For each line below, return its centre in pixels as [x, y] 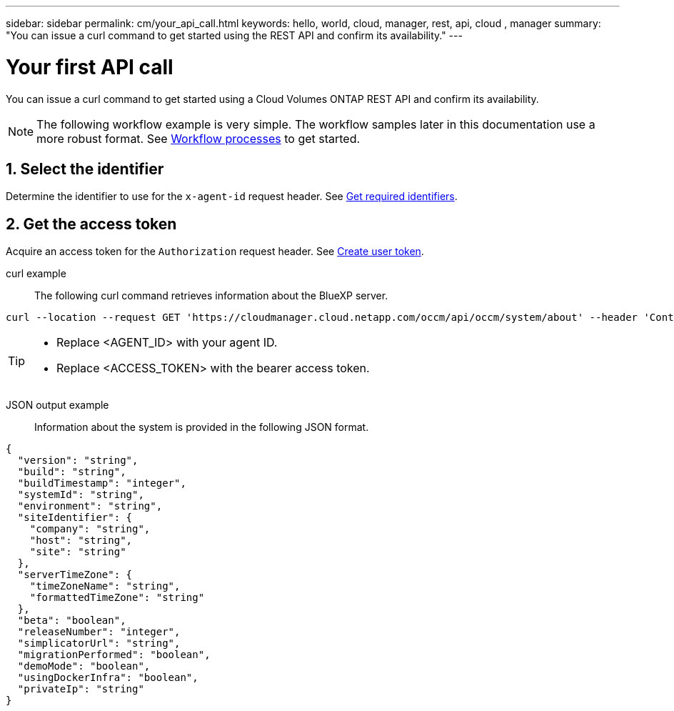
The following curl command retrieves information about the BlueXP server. [211, 296]
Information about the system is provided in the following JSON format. [202, 427]
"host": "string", [81, 541]
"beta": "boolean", [72, 621]
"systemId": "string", [81, 495]
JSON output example [57, 405]
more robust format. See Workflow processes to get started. [198, 138]
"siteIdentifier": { [75, 518]
